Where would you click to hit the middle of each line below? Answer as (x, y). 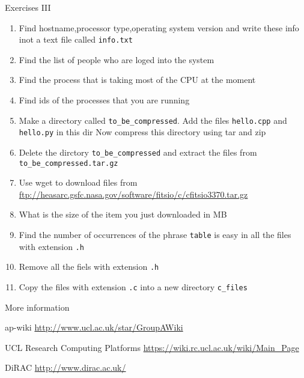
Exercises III (28, 7)
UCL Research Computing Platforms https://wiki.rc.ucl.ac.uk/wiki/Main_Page (152, 347)
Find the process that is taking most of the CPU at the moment (137, 80)
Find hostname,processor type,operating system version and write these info (159, 27)
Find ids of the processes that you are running (104, 100)
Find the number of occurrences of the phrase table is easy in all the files (155, 235)
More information (37, 307)
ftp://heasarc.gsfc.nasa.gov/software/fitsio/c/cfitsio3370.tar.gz (133, 194)
